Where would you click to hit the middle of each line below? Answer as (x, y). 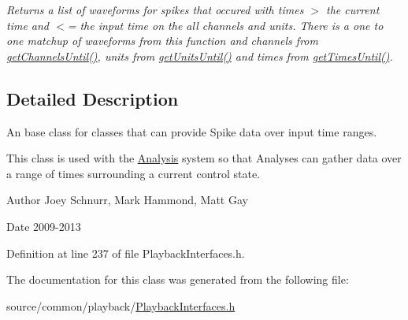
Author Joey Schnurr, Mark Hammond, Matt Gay (127, 200)
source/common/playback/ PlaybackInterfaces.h (121, 305)
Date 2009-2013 (44, 226)
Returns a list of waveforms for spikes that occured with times (155, 9)
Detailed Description (93, 98)
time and (28, 25)
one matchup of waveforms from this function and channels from (162, 41)
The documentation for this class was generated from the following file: (178, 279)
